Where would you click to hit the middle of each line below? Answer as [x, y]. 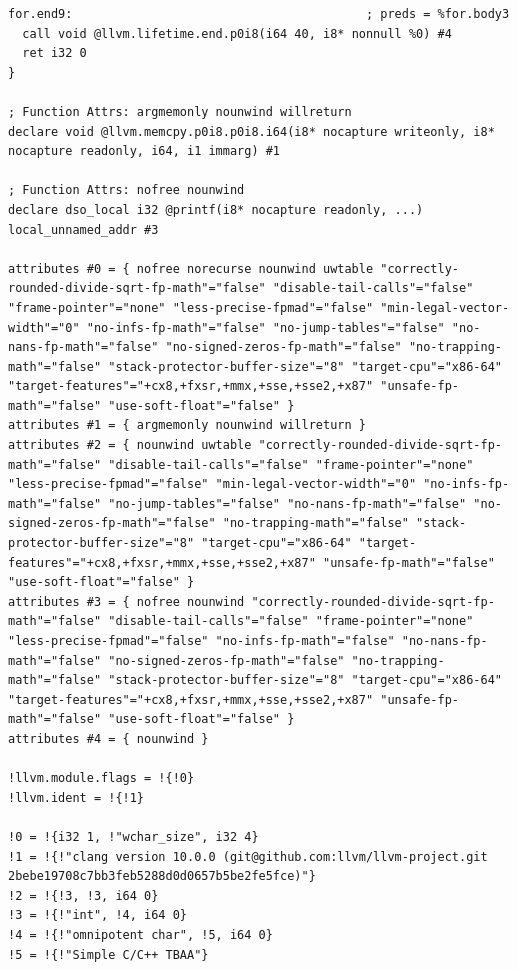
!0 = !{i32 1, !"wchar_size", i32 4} [133, 836]
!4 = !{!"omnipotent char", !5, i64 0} [140, 934]
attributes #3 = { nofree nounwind [126, 601]
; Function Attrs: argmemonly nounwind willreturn [180, 111]
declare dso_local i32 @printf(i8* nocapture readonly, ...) [216, 209]
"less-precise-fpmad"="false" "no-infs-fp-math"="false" [201, 641]
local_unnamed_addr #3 [83, 229]
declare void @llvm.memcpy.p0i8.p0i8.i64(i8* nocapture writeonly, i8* [251, 131]
